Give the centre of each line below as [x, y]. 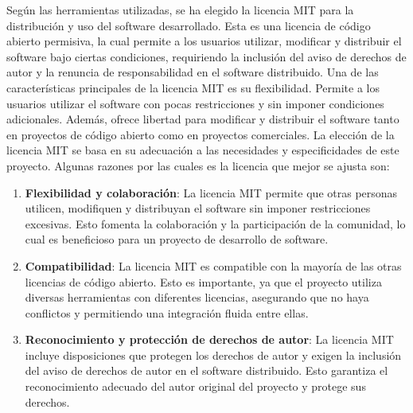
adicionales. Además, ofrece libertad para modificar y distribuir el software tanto [203, 119]
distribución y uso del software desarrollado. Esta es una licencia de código [189, 25]
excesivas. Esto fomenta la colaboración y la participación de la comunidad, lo [215, 223]
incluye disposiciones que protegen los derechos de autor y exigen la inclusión [213, 355]
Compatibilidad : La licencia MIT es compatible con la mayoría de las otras [213, 265]
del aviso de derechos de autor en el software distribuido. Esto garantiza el [206, 370]
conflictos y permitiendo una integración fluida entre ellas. [167, 312]
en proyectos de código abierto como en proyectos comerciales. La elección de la [201, 134]
